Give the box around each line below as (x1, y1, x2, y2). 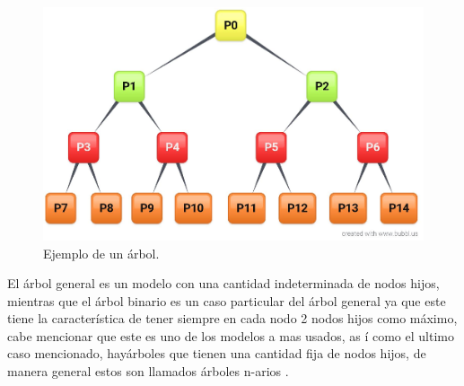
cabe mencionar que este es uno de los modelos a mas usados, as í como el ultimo (7, 326, 454, 345)
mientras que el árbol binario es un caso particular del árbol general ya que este (7, 291, 446, 310)
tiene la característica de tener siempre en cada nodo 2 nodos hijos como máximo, (7, 309, 458, 328)
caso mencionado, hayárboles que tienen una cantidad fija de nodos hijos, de (7, 344, 426, 363)
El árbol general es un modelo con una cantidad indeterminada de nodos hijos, (7, 274, 440, 293)
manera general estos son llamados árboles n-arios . (7, 362, 289, 381)
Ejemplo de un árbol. (43, 243, 160, 262)
